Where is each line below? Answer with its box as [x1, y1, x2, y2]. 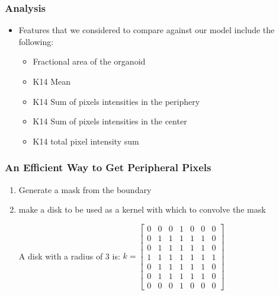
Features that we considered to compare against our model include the [18, 24, 275, 36]
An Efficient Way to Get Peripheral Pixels [5, 160, 211, 175]
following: [18, 35, 54, 47]
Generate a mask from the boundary [18, 183, 152, 195]
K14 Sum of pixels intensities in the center [33, 115, 187, 127]
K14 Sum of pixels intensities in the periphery [33, 95, 200, 107]
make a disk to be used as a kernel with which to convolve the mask [18, 203, 266, 216]
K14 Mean [33, 75, 70, 87]
